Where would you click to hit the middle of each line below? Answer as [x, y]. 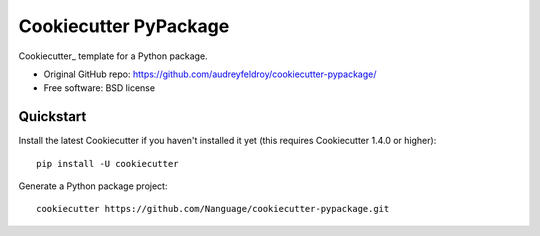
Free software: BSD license [99, 88]
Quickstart [52, 116]
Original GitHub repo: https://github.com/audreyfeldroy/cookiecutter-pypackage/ [210, 74]
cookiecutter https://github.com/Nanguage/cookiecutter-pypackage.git [213, 209]
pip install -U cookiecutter [107, 163]
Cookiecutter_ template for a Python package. [113, 56]
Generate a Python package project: [93, 186]
